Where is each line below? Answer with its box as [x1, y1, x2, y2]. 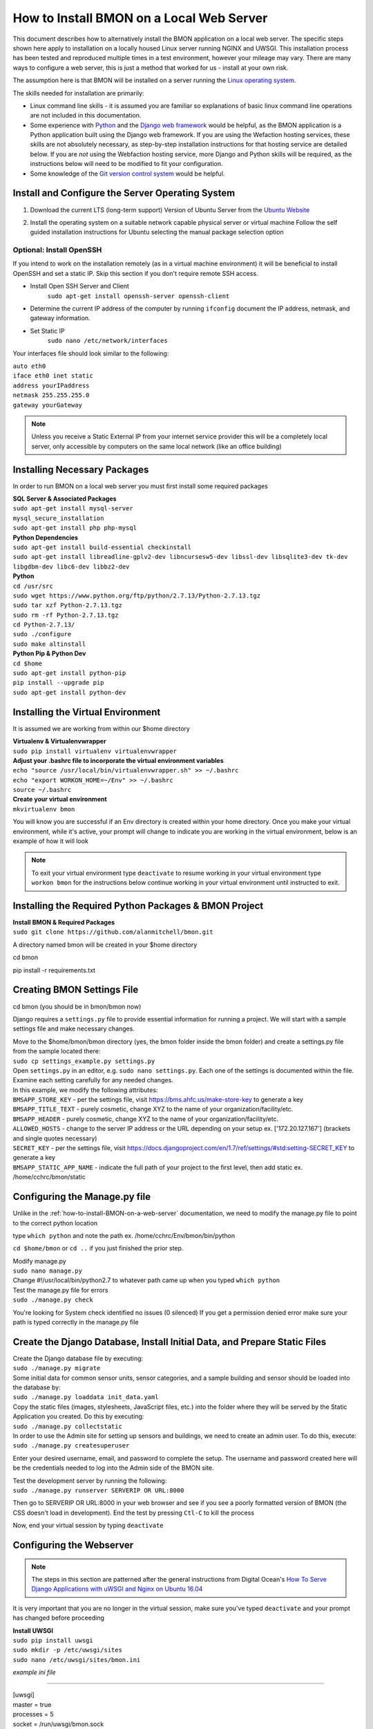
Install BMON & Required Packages [12, 918, 115, 927]
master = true [12, 1700, 52, 1708]
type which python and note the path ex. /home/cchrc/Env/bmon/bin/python [12, 1231, 236, 1239]
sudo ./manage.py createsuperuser [12, 1442, 130, 1450]
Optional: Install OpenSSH [12, 246, 102, 255]
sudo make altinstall [12, 640, 86, 648]
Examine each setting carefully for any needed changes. [12, 1076, 174, 1084]
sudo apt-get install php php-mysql [12, 524, 137, 532]
